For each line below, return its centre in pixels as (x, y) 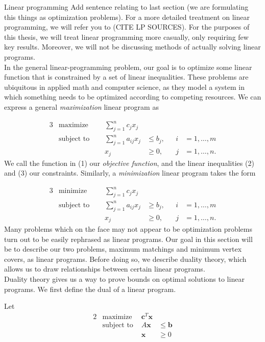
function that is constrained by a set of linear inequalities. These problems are (126, 77)
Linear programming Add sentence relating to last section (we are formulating (126, 7)
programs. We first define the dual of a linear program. (90, 289)
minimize (73, 191)
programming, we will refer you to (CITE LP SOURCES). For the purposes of (127, 27)
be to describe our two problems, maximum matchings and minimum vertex (123, 249)
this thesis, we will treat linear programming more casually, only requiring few (126, 36)
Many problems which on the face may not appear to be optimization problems (128, 229)
